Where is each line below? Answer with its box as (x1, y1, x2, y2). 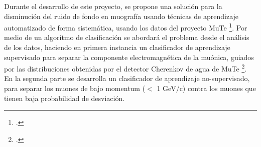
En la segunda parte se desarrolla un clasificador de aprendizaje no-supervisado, (4, 73, 250, 83)
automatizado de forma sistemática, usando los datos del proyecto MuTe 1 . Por (4, 21, 247, 32)
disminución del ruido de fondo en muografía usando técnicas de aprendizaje (4, 10, 239, 21)
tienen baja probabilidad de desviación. (4, 92, 125, 103)
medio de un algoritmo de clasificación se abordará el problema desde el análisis (4, 32, 249, 42)
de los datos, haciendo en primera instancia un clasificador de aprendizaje (4, 42, 230, 52)
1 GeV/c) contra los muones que (157, 83, 256, 93)
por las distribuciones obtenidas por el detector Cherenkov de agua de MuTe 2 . (4, 62, 247, 73)
